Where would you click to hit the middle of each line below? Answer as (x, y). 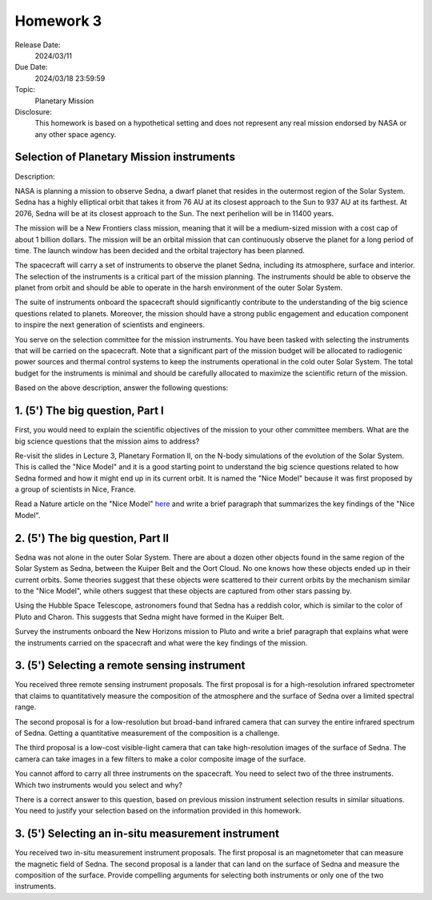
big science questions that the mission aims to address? (107, 441)
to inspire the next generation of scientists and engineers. (110, 325)
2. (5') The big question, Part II (92, 538)
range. (26, 707)
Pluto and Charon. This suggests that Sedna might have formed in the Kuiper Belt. (150, 617)
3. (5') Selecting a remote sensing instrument (130, 666)
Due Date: (31, 67)
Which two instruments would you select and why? (99, 785)
